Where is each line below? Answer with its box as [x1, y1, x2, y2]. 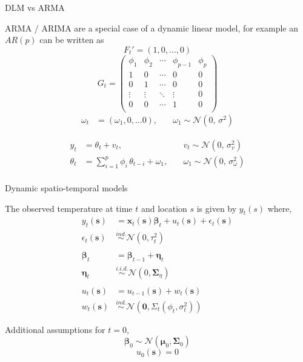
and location [141, 202, 187, 214]
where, [267, 202, 292, 214]
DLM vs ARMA [5, 1, 65, 13]
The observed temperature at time [5, 202, 133, 214]
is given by [196, 202, 237, 214]
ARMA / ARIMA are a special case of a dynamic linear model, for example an [5, 21, 299, 34]
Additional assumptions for [5, 323, 105, 335]
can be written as [39, 33, 104, 46]
